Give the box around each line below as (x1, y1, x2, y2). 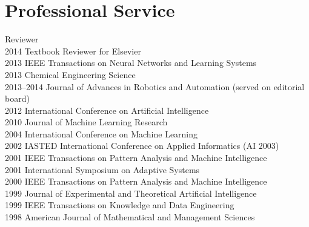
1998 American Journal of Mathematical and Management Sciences (5, 211, 255, 223)
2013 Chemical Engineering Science (5, 68, 136, 81)
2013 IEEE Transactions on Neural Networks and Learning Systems (5, 56, 257, 69)
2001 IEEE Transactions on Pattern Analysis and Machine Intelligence (5, 151, 267, 164)
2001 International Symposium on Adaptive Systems (5, 163, 200, 176)
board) (5, 92, 30, 105)
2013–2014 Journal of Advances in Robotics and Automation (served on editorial (5, 80, 305, 93)
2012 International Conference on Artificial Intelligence (5, 104, 209, 116)
